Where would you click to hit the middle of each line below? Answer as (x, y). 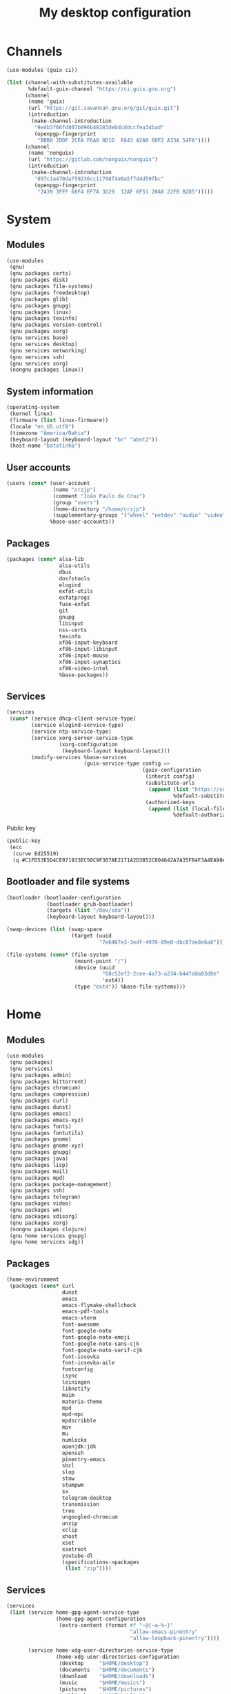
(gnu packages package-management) (60, 1184)
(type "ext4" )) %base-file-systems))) (130, 987)
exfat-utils (76, 591)
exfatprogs (74, 598)
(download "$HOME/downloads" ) (107, 1676)
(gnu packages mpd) (38, 1178)
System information (50, 391)
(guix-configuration (171, 770)
